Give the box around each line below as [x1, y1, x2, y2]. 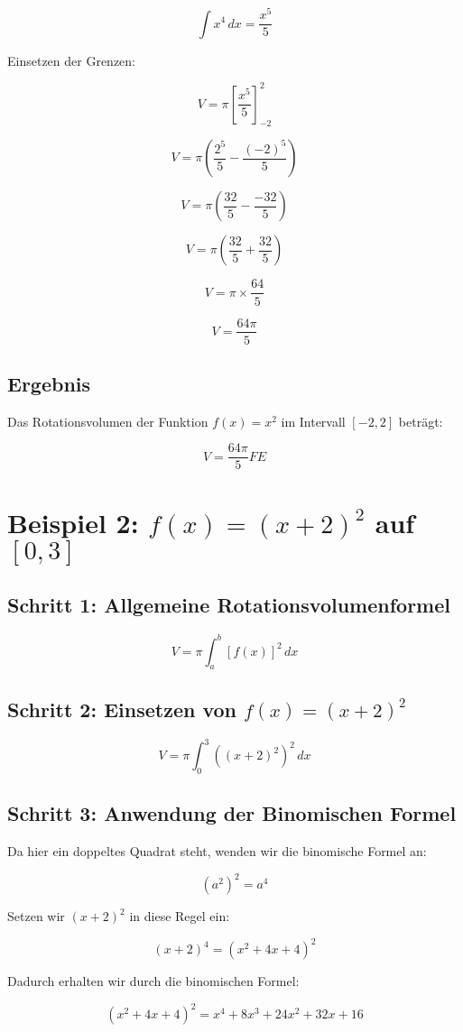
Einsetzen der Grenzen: [7, 51, 136, 69]
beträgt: [398, 411, 443, 430]
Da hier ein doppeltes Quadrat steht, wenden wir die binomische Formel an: [7, 842, 427, 860]
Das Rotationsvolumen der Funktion [7, 411, 208, 430]
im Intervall [281, 411, 346, 430]
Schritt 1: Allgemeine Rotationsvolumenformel [7, 591, 450, 619]
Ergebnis [7, 369, 91, 397]
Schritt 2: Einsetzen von [7, 695, 236, 723]
